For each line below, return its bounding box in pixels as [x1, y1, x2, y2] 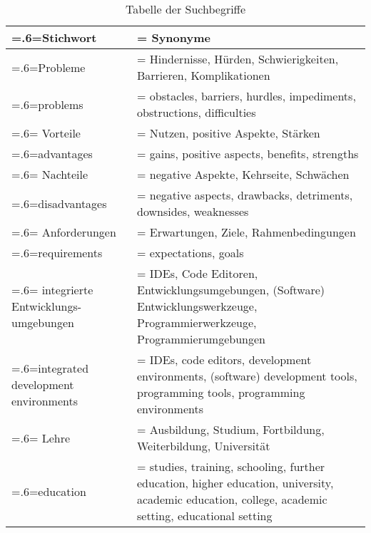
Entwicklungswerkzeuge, [136, 298, 258, 314]
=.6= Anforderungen [11, 224, 116, 240]
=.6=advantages [11, 145, 93, 162]
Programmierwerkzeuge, [136, 314, 257, 331]
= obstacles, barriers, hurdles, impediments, [136, 88, 356, 104]
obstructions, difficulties [136, 104, 256, 120]
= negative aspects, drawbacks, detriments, [136, 187, 353, 203]
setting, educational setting [136, 507, 273, 524]
